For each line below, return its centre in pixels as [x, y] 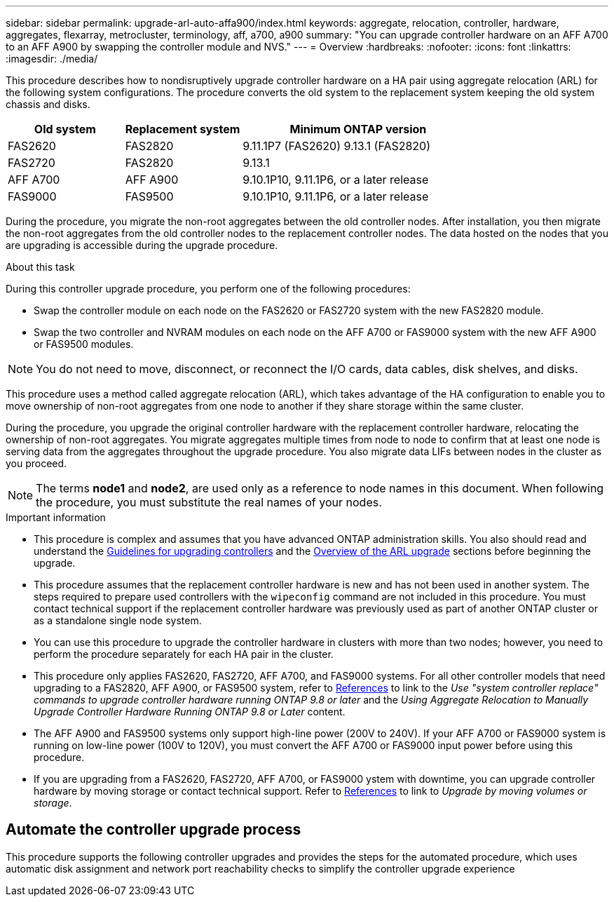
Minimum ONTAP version [358, 129]
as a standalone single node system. [118, 620]
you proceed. [36, 463]
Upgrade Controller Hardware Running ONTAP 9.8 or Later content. [190, 712]
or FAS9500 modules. [84, 344]
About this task [40, 267]
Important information [56, 517]
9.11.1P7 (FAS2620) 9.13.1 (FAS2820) [337, 146]
